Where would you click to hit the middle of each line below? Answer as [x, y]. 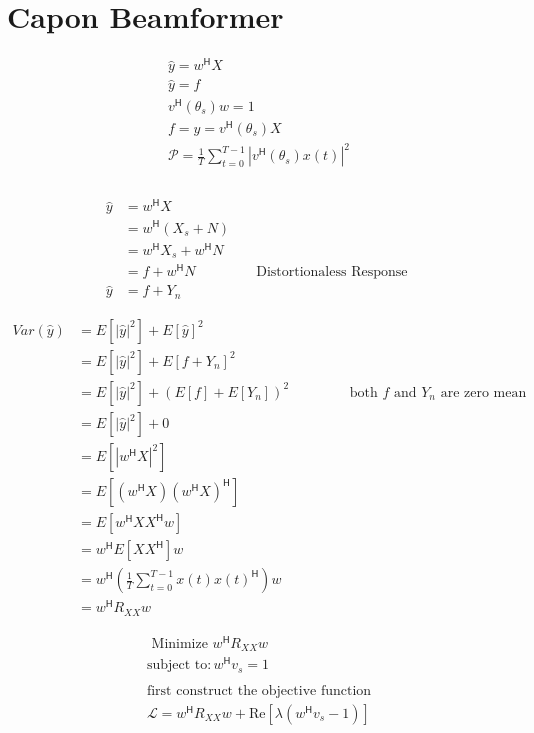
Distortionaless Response [332, 272]
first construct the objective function [259, 690]
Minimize [179, 643]
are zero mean [483, 392]
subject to [177, 665]
